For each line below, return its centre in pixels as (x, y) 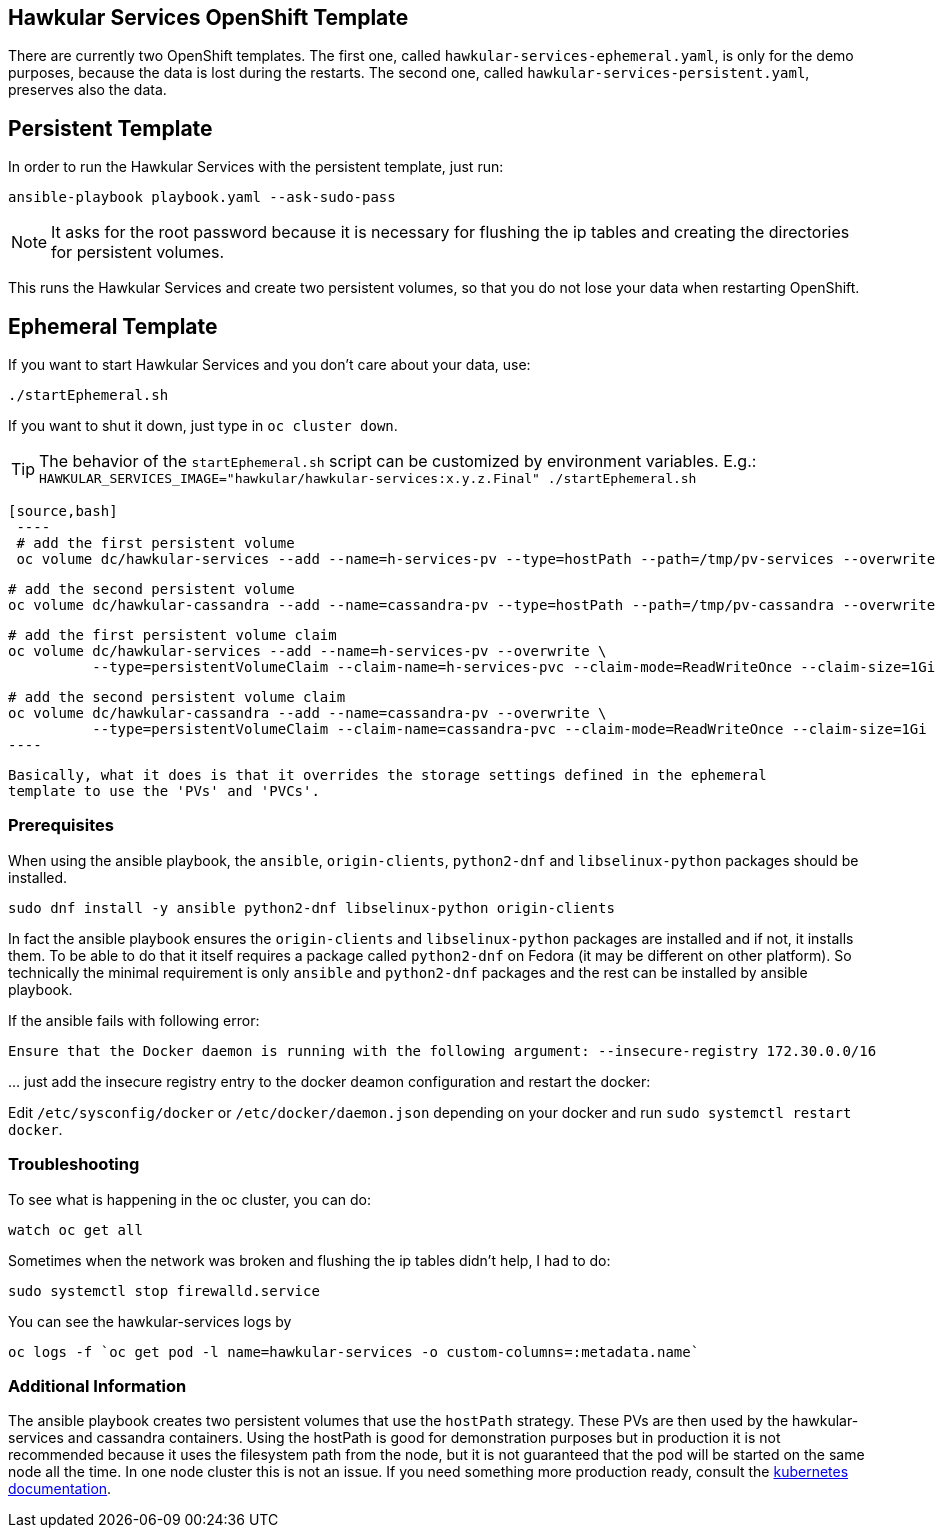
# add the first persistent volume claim (172, 635)
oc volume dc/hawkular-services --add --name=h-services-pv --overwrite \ (307, 651)
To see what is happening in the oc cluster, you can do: (189, 1199)
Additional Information (97, 1385)
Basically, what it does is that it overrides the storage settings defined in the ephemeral (387, 775)
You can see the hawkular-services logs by (150, 1321)
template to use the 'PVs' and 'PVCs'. (164, 791)
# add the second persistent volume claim (177, 697)
